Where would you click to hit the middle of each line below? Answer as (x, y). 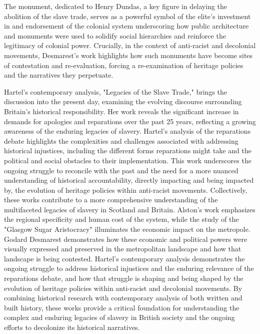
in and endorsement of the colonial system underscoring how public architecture (126, 26)
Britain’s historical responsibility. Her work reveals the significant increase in (121, 111)
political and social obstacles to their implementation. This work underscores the (128, 160)
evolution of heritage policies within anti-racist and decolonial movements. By (123, 288)
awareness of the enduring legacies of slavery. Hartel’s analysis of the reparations (127, 131)
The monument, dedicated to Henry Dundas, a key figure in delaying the (116, 6)
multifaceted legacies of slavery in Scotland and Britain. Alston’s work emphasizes (130, 209)
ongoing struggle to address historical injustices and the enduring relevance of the (129, 268)
